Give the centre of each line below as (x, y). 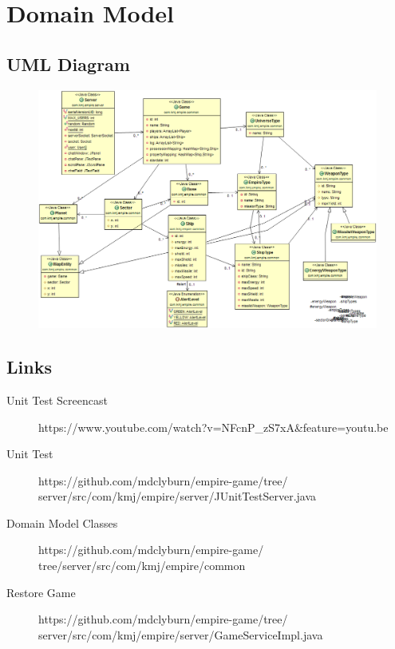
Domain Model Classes (62, 522)
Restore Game (41, 592)
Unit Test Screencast (57, 400)
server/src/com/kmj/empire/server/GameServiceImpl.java (181, 634)
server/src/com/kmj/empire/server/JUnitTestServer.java (178, 496)
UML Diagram (68, 63)
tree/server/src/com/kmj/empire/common (142, 566)
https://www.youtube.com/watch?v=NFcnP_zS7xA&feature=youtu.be (213, 427)
